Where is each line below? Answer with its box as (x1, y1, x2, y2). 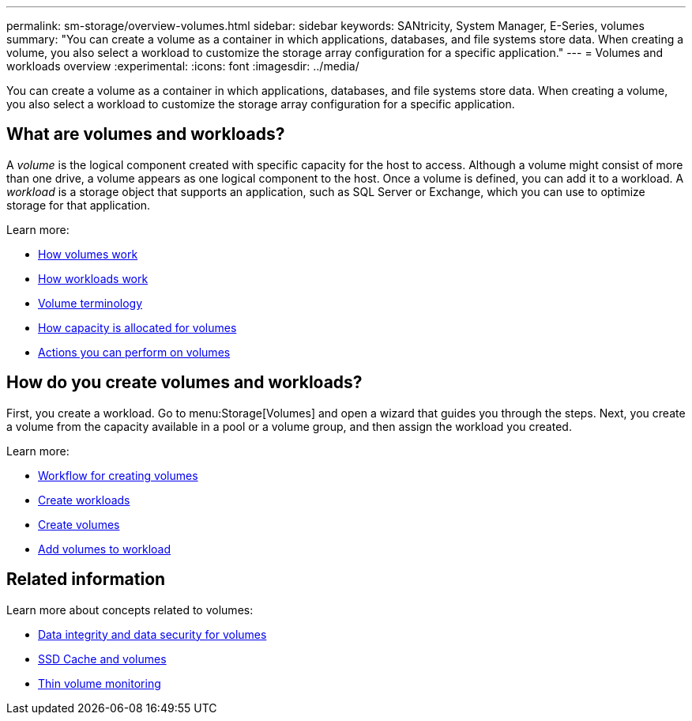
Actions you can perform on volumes (38, 345, 231, 359)
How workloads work (38, 271, 149, 285)
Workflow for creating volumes (38, 468, 198, 482)
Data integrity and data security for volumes (38, 627, 267, 641)
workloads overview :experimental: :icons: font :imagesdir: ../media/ (6, 59, 359, 73)
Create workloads (38, 493, 130, 507)
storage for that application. (6, 198, 151, 212)
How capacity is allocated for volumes (38, 320, 237, 334)
